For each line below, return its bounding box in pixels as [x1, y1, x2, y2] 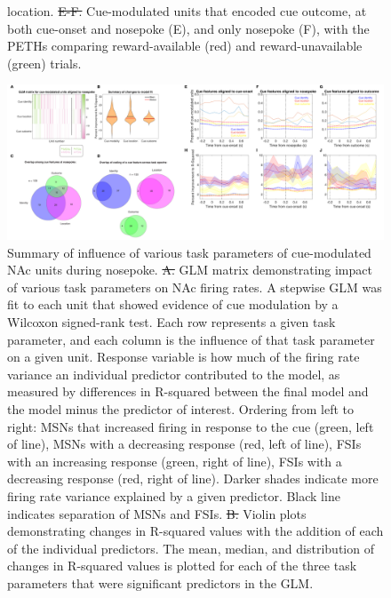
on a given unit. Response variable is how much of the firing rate [7, 347, 360, 366]
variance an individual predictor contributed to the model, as [7, 364, 340, 383]
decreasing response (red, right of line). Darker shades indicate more [7, 469, 379, 488]
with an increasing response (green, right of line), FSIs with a [7, 451, 342, 470]
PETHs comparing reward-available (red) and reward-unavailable [7, 36, 363, 55]
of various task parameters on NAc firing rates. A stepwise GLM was [7, 277, 382, 296]
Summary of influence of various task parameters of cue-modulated [7, 243, 371, 261]
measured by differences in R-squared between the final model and [7, 382, 369, 401]
